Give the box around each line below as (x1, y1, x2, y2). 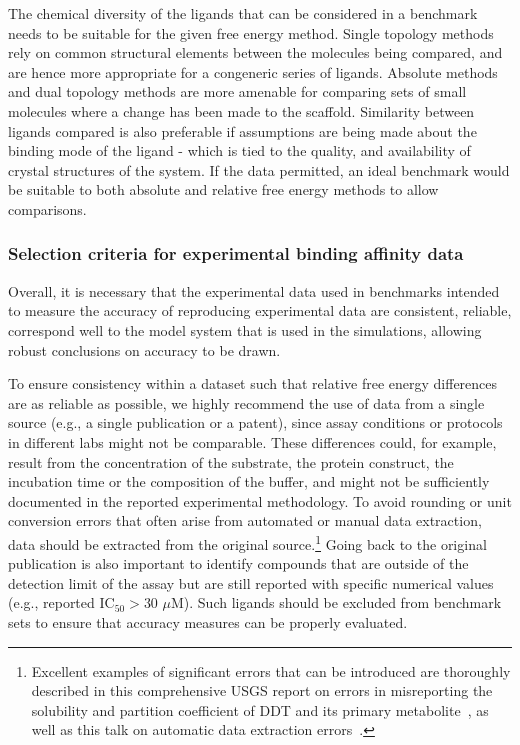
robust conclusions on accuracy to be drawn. (8, 339, 281, 360)
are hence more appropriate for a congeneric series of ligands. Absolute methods (8, 61, 498, 82)
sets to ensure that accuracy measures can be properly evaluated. (8, 611, 408, 632)
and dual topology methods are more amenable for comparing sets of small (8, 81, 467, 102)
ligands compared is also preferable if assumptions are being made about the (8, 120, 477, 141)
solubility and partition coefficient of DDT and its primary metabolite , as (31, 699, 489, 720)
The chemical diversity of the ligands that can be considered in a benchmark (8, 3, 478, 23)
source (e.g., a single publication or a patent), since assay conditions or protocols (8, 412, 503, 433)
